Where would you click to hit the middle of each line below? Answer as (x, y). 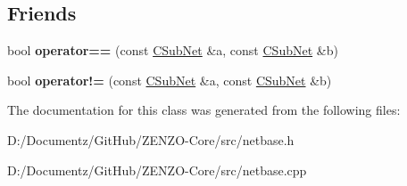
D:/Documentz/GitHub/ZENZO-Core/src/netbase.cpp (157, 170)
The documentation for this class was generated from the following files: (204, 110)
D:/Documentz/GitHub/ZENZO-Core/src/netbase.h (151, 139)
